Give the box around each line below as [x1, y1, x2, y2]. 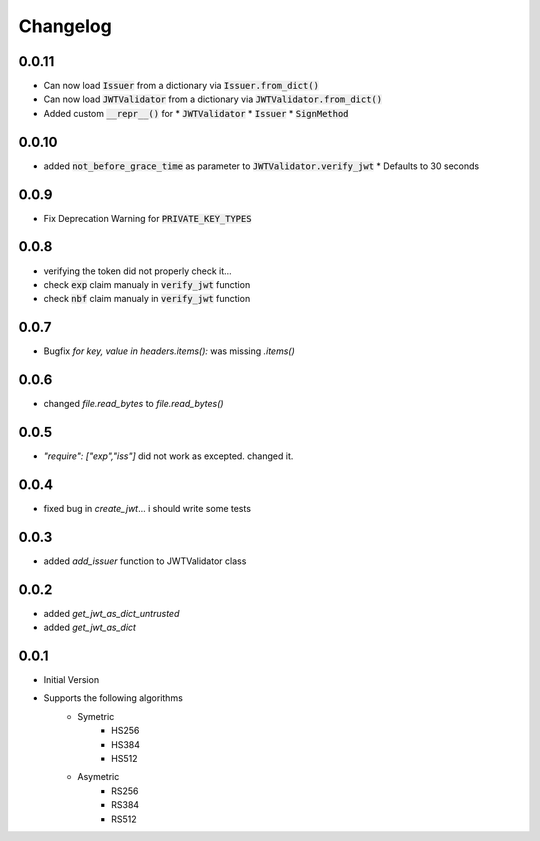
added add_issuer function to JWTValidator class [43, 555, 247, 567]
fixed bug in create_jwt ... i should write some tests [43, 502, 252, 514]
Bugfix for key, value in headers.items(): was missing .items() [43, 345, 295, 357]
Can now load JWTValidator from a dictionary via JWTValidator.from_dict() [43, 93, 383, 105]
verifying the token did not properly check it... [43, 265, 232, 277]
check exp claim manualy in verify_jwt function [43, 278, 251, 290]
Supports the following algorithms [43, 692, 184, 704]
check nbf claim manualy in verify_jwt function [43, 293, 251, 305]
